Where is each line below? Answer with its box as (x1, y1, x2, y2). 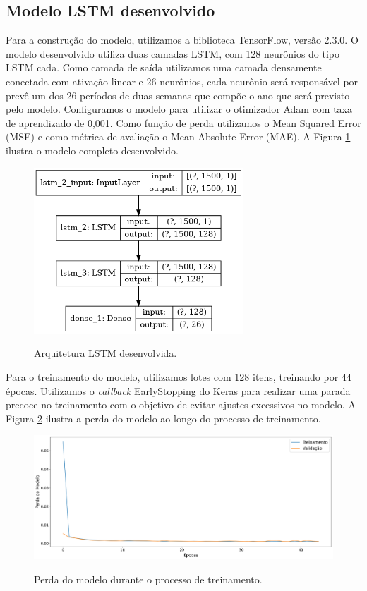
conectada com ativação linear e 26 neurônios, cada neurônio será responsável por (6, 73, 359, 88)
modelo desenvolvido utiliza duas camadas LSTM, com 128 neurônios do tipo (6, 46, 340, 61)
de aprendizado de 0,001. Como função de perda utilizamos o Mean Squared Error (6, 115, 361, 130)
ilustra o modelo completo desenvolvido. (6, 142, 179, 157)
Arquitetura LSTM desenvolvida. (34, 346, 177, 360)
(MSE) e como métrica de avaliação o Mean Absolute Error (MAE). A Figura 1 (6, 129, 351, 144)
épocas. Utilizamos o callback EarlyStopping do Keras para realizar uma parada (6, 383, 351, 398)
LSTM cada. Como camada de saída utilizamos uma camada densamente (6, 60, 322, 75)
